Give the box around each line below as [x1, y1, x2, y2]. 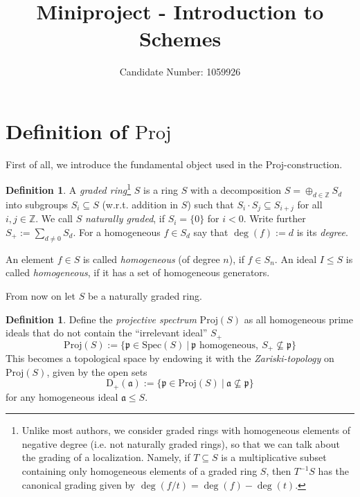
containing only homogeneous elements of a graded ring [21, 464, 258, 478]
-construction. [284, 156, 343, 171]
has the [318, 464, 350, 478]
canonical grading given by [21, 477, 136, 491]
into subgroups [6, 197, 69, 211]
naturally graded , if [84, 211, 165, 226]
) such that [187, 197, 234, 211]
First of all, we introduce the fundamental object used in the [6, 156, 263, 171]
